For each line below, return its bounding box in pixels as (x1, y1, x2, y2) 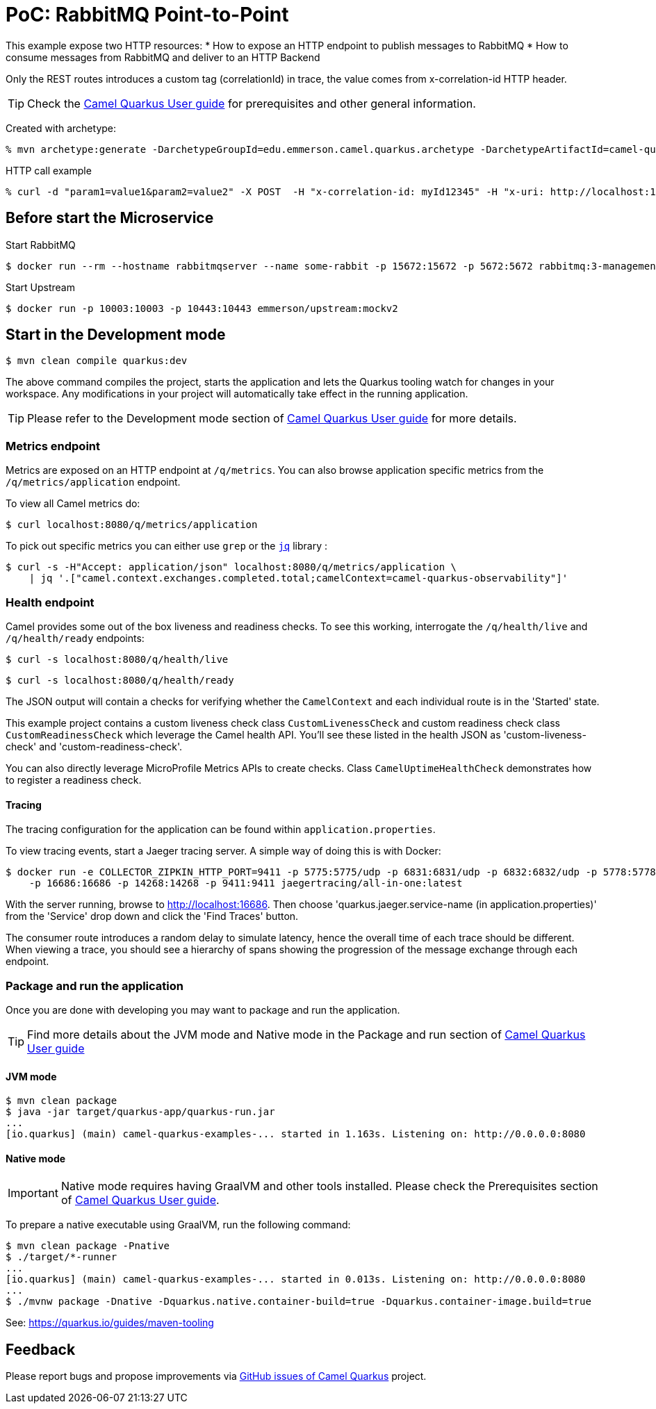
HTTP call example (6, 164, 92, 176)
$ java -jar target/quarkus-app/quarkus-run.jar (6, 1106, 275, 1118)
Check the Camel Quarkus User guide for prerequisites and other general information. (27, 96, 476, 110)
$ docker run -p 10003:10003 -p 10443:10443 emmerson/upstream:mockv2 (6, 302, 398, 314)
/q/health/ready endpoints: (6, 632, 145, 644)
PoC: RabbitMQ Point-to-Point (6, 3, 289, 26)
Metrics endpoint (6, 438, 101, 453)
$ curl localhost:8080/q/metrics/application (6, 519, 258, 531)
